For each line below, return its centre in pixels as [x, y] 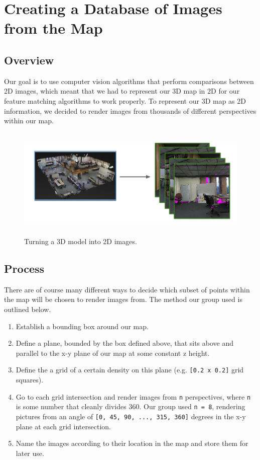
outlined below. [28, 309]
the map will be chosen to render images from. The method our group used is [123, 299]
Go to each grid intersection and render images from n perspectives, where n [133, 396]
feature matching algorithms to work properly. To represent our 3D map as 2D [125, 100]
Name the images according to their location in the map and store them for [132, 443]
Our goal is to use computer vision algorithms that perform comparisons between [129, 81]
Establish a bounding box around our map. [82, 326]
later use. [30, 453]
